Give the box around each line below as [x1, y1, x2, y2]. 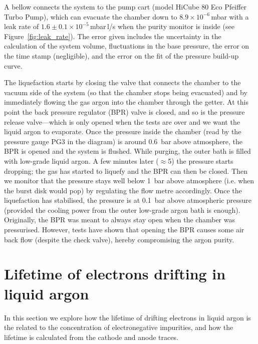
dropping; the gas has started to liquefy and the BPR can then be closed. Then [4, 165, 247, 176]
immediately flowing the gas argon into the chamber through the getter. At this [4, 97, 248, 107]
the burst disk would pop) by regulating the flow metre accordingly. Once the [4, 185, 242, 195]
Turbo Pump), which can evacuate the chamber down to [4, 11, 177, 22]
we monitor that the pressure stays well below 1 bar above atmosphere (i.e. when [4, 175, 254, 186]
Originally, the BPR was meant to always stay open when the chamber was [4, 214, 235, 225]
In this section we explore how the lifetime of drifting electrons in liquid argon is [4, 312, 251, 322]
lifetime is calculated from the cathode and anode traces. [4, 331, 178, 342]
